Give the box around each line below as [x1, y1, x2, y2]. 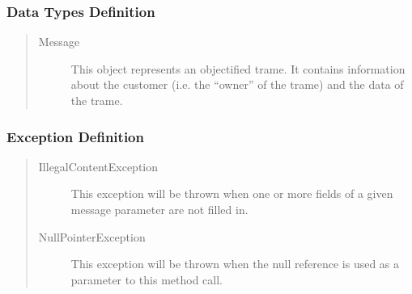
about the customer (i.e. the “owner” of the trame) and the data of [70, 76, 404, 93]
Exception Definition [6, 126, 144, 146]
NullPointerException [38, 228, 146, 245]
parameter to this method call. [70, 271, 223, 288]
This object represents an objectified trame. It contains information [70, 60, 406, 77]
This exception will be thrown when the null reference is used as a [70, 255, 400, 272]
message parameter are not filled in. [70, 201, 248, 217]
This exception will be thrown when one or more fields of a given [70, 185, 393, 202]
